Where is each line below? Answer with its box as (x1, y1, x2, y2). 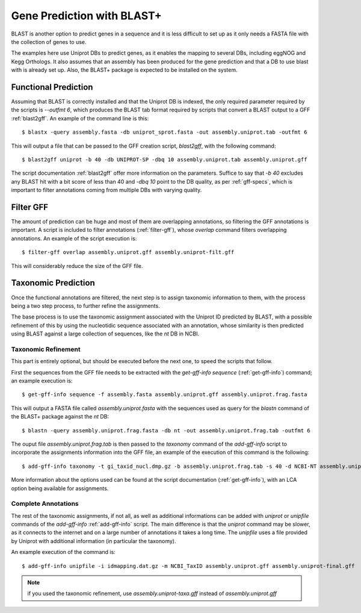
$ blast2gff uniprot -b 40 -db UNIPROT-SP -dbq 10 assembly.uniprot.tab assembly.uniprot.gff (22, 156, 307, 163)
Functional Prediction (11, 82, 93, 92)
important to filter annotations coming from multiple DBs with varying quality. (11, 187, 202, 194)
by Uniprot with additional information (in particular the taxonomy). (11, 537, 176, 544)
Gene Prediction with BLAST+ (11, 9, 162, 22)
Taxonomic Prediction (11, 278, 96, 288)
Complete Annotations (11, 500, 79, 508)
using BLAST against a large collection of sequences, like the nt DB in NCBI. (11, 330, 200, 337)
